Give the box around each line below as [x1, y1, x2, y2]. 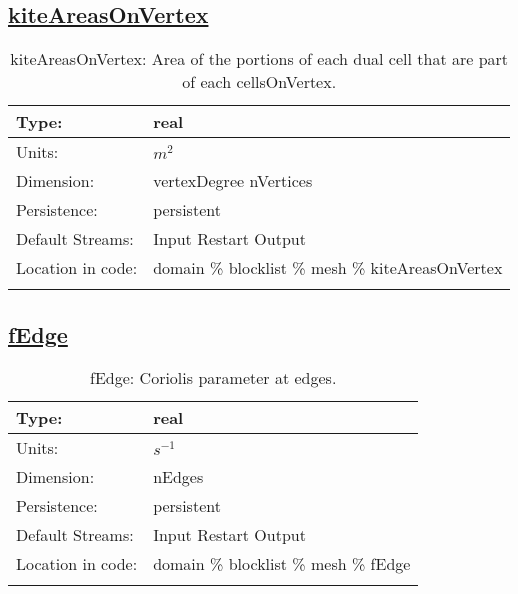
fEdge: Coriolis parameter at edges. [90, 366, 337, 390]
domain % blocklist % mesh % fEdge [153, 552, 411, 576]
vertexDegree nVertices [153, 169, 313, 193]
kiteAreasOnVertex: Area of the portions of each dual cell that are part [10, 47, 509, 71]
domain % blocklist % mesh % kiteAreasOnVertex [153, 256, 503, 280]
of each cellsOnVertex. [182, 70, 337, 94]
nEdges [153, 465, 204, 489]
